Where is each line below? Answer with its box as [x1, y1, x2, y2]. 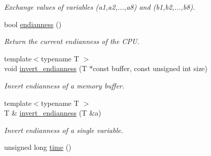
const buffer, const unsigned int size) [92, 63, 208, 74]
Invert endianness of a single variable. [4, 124, 123, 135]
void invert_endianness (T [4, 63, 87, 74]
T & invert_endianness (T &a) [4, 107, 101, 118]
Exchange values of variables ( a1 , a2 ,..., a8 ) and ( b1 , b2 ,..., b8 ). [4, 2, 195, 12]
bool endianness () [4, 18, 62, 29]
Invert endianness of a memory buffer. [4, 80, 125, 91]
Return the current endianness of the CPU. [4, 36, 139, 47]
